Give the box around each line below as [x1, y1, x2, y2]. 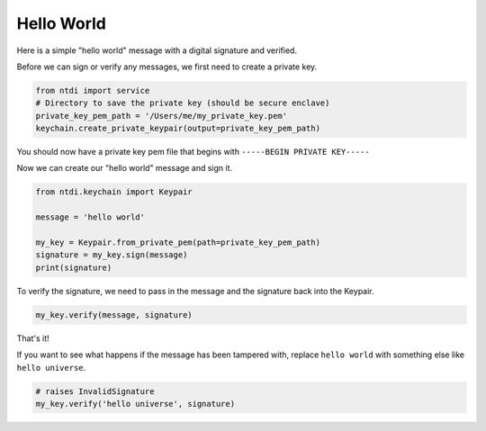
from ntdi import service [35, 85, 150, 95]
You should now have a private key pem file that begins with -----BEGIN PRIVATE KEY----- [16, 147, 370, 157]
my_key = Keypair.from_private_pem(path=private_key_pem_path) [35, 238, 321, 247]
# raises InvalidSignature [35, 386, 155, 396]
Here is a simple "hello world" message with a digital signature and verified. [16, 45, 297, 56]
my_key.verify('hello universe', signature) [35, 399, 236, 409]
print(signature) [35, 262, 112, 273]
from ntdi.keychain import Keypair [35, 187, 193, 197]
